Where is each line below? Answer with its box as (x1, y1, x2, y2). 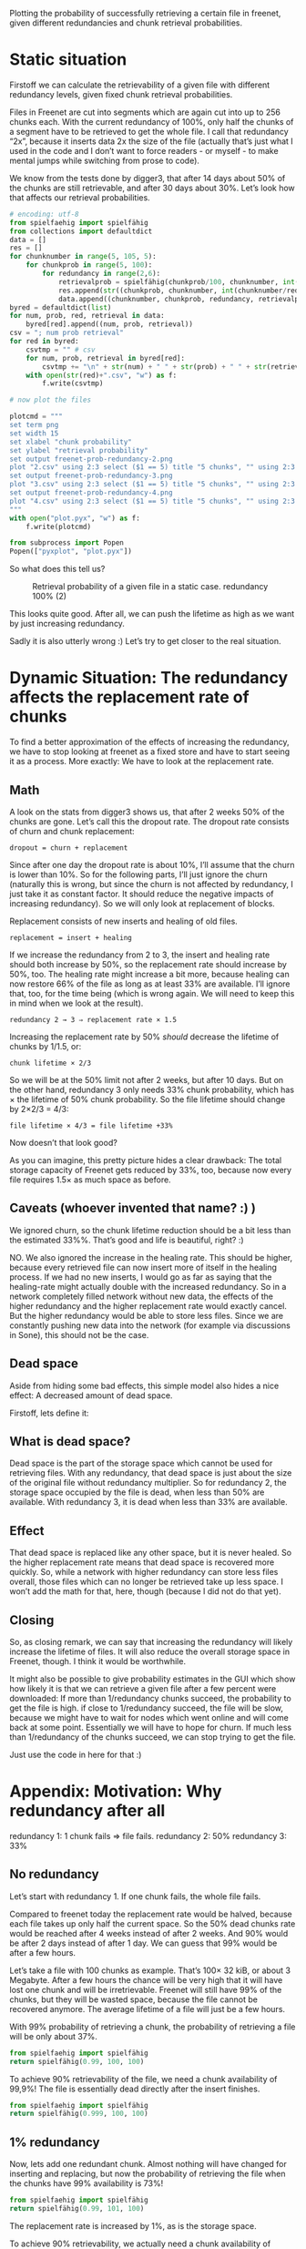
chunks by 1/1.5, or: (9, 1040, 82, 1051)
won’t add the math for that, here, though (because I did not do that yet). (9, 1586, 281, 1597)
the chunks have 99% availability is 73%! (9, 2178, 164, 2189)
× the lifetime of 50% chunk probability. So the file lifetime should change (9, 1093, 286, 1105)
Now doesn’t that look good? (9, 1137, 118, 1148)
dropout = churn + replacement (9, 843, 128, 853)
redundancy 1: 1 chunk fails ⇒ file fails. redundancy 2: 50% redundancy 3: (9, 1830, 287, 1841)
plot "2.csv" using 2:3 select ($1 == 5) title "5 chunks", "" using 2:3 (9, 463, 296, 472)
